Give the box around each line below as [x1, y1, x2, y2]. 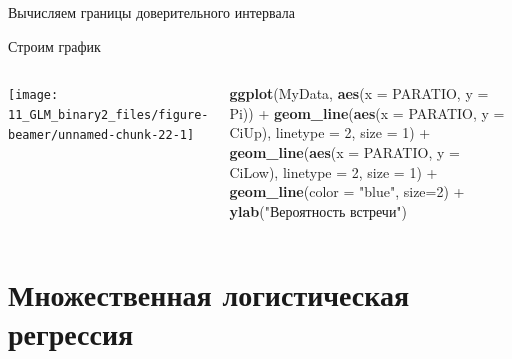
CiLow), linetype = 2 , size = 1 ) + [229, 161, 438, 182]
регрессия [8, 312, 134, 353]
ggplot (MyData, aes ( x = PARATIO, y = [229, 83, 489, 104]
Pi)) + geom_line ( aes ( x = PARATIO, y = [229, 102, 505, 123]
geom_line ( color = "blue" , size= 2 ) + [229, 181, 465, 202]
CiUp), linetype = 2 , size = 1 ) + [229, 122, 431, 143]
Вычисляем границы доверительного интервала [8, 2, 296, 22]
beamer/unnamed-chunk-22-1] [8, 127, 195, 142]
